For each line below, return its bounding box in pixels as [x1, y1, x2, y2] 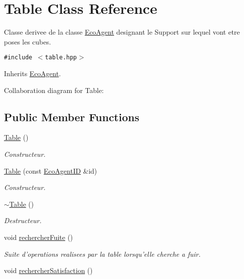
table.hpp [45, 54, 77, 61]
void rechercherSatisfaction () [4, 265, 93, 276]
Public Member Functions [4, 109, 139, 124]
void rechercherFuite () [4, 232, 73, 242]
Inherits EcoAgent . [4, 68, 61, 78]
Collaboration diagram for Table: [4, 85, 104, 95]
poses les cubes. [4, 36, 51, 46]
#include [4, 54, 33, 61]
